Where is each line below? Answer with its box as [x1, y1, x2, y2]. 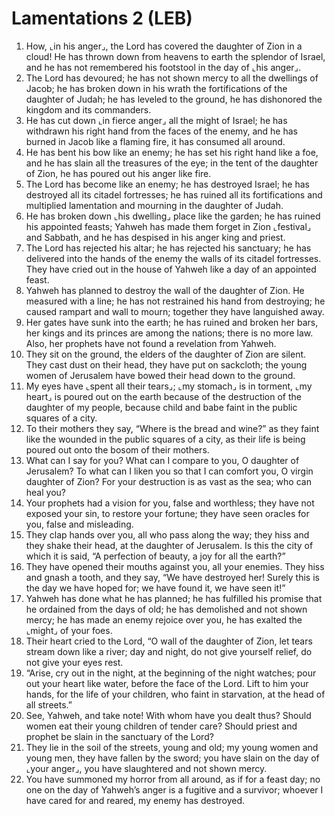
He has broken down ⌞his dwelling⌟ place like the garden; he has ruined [25, 210, 321, 222]
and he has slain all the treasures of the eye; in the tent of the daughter [25, 157, 319, 169]
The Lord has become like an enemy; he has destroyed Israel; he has [25, 178, 310, 190]
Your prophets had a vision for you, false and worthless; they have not [25, 497, 315, 509]
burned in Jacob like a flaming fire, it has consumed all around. [25, 135, 286, 147]
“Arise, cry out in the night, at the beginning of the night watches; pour [25, 667, 317, 679]
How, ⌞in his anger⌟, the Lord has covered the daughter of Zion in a [25, 40, 303, 52]
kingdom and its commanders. [25, 103, 152, 116]
